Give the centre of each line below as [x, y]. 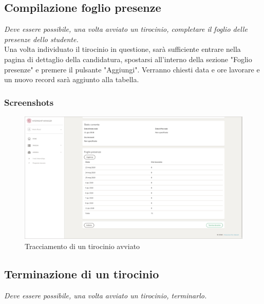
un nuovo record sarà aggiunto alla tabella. [72, 79]
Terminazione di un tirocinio [82, 274]
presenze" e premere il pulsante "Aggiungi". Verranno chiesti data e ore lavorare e [132, 69]
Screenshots [29, 102]
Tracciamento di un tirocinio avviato [82, 246]
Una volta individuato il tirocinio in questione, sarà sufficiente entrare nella [122, 49]
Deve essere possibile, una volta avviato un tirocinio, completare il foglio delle [126, 29]
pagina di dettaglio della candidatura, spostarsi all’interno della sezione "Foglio [128, 59]
